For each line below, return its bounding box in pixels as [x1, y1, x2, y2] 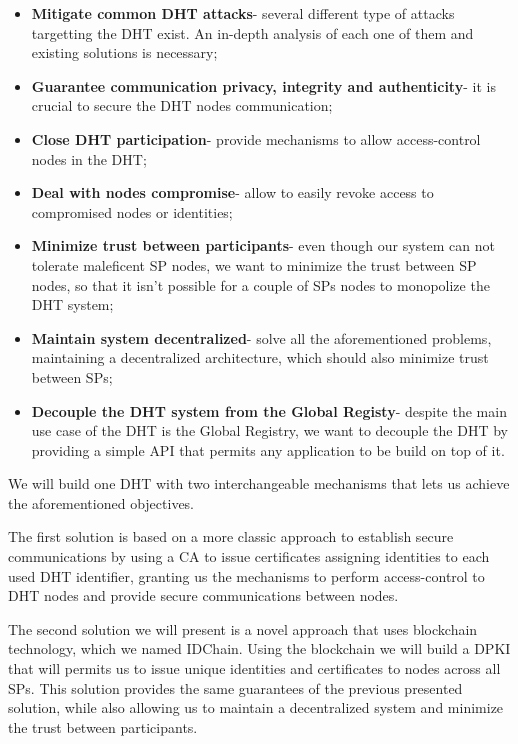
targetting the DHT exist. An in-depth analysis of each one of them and [31, 22, 474, 43]
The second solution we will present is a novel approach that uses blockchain [8, 618, 478, 639]
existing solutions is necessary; [31, 42, 218, 63]
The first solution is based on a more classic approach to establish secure [8, 526, 454, 547]
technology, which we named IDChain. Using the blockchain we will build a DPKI [8, 638, 511, 659]
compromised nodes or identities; [31, 201, 233, 222]
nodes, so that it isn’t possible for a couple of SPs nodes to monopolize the [31, 274, 490, 295]
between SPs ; [31, 366, 113, 387]
